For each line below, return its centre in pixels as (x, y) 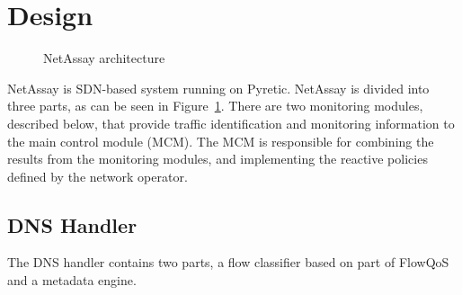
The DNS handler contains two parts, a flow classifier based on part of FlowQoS (228, 262)
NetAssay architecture (104, 58)
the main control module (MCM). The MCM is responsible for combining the (221, 141)
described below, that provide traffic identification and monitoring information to (231, 123)
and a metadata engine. (72, 280)
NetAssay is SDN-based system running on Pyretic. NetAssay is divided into (218, 88)
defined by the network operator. (98, 176)
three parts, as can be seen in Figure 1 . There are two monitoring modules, (215, 106)
